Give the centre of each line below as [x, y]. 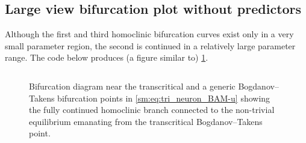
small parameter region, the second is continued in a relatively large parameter [150, 45]
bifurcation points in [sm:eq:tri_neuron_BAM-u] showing [164, 98]
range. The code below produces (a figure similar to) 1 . [107, 57]
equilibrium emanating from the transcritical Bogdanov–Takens [146, 121]
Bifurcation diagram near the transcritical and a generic [132, 86]
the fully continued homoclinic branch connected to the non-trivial [152, 110]
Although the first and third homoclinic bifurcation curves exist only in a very [149, 34]
